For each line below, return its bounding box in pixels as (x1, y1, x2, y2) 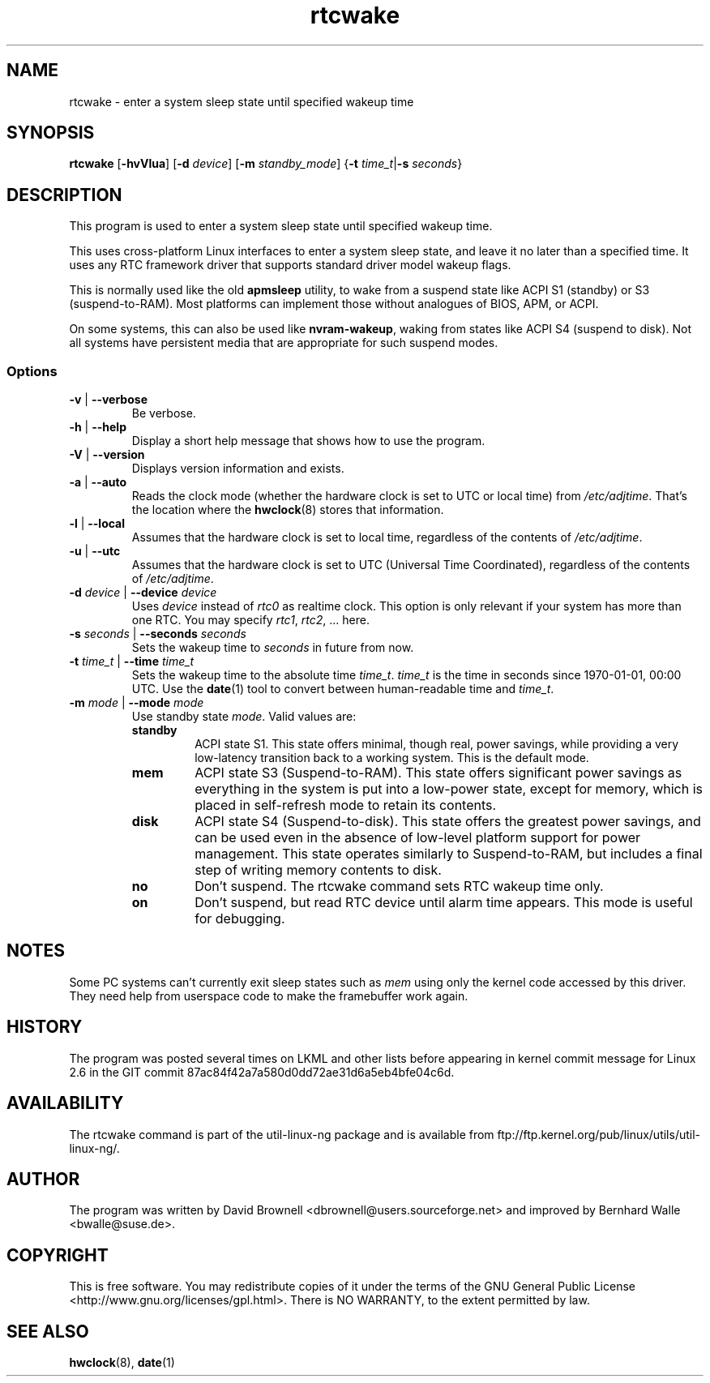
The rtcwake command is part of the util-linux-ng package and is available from (69, 1127, 494, 1141)
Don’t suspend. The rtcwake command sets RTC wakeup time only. (195, 878, 604, 895)
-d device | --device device (69, 585, 217, 600)
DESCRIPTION (6, 184, 122, 205)
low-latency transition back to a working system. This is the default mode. (195, 751, 589, 765)
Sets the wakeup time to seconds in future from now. (131, 640, 414, 655)
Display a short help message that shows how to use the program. (131, 434, 485, 448)
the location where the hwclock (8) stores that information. (131, 503, 444, 517)
